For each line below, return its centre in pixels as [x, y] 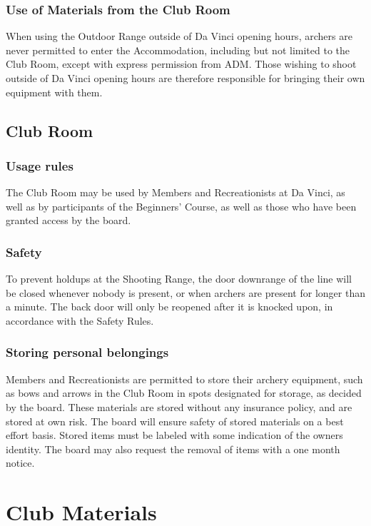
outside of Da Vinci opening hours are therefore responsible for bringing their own [185, 78]
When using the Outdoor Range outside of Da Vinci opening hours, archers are [179, 36]
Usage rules [40, 165]
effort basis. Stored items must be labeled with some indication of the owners [174, 435]
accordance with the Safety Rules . [80, 320]
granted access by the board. [68, 220]
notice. [20, 463]
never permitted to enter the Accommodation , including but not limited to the [178, 50]
